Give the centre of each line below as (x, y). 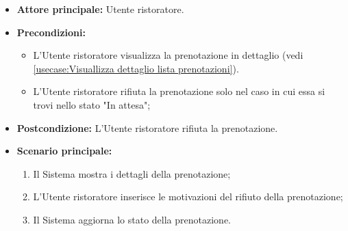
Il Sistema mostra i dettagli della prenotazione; (132, 173)
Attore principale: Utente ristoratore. (100, 9)
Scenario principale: (64, 151)
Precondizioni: (51, 32)
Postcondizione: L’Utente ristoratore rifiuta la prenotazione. (147, 127)
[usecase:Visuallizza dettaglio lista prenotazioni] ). (136, 68)
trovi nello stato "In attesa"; (92, 104)
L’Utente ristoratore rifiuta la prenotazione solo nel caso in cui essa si (179, 91)
